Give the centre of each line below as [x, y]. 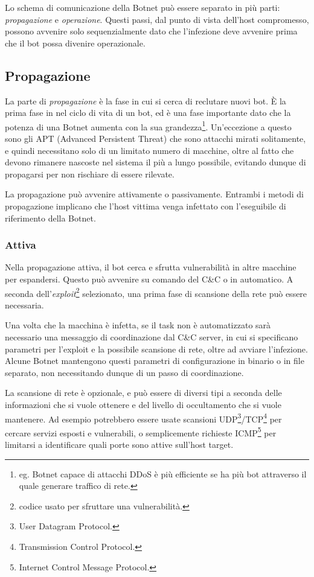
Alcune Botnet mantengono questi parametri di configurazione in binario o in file [155, 361]
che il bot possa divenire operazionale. [75, 43]
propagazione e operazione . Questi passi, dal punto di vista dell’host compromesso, [157, 19]
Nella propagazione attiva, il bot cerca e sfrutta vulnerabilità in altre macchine [151, 267]
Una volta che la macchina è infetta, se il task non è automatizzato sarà [138, 325]
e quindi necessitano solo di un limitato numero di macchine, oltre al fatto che [149, 150]
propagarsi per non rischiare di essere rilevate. [90, 174]
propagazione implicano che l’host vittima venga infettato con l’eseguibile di [146, 206]
